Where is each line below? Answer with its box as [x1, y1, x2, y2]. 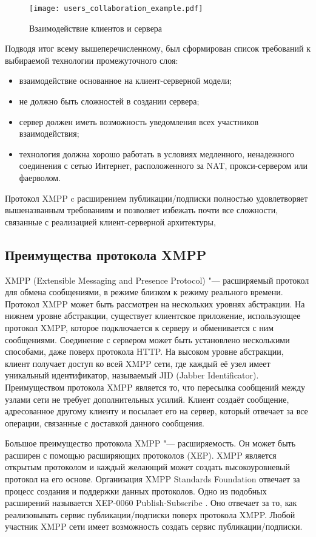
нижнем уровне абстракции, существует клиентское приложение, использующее [5, 309, 301, 322]
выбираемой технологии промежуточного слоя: [5, 53, 178, 66]
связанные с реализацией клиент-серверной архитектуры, [5, 215, 216, 228]
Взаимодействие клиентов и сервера [29, 21, 163, 34]
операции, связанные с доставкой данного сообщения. [5, 416, 204, 429]
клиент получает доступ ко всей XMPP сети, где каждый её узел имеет [5, 357, 271, 369]
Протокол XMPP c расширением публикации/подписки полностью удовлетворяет [5, 191, 308, 204]
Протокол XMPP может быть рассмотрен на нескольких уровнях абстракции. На [5, 297, 305, 310]
